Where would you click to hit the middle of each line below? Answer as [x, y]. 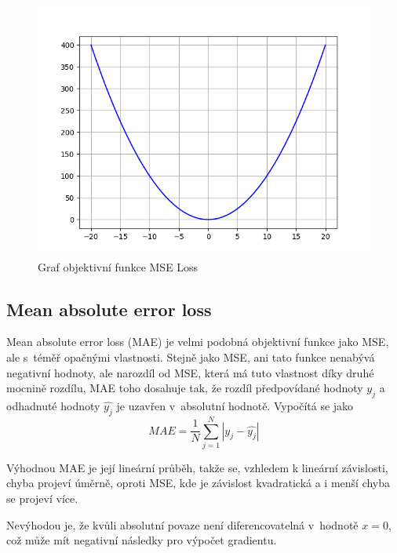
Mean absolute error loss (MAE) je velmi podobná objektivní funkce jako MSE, [198, 342]
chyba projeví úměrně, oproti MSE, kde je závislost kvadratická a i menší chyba [198, 483]
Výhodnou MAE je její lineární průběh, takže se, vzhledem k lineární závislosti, [197, 467]
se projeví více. [42, 498]
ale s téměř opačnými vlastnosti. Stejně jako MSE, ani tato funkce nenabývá [191, 357]
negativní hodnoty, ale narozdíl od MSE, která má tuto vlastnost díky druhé [190, 372]
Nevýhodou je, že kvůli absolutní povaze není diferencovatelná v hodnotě [182, 524]
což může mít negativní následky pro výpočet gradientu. [142, 540]
